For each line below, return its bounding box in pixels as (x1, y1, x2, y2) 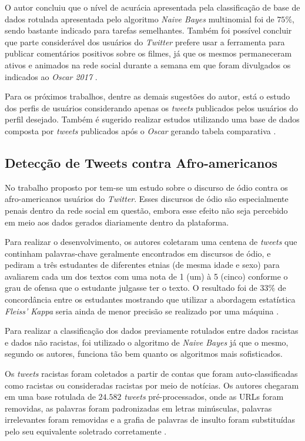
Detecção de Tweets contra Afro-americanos (5, 153, 277, 171)
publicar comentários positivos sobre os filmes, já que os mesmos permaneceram (5, 47, 292, 59)
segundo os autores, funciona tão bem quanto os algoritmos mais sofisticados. (5, 347, 283, 360)
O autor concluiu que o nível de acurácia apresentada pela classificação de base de (5, 1, 300, 13)
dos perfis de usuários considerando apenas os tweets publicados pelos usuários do (5, 101, 299, 114)
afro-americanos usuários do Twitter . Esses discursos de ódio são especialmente (5, 193, 289, 205)
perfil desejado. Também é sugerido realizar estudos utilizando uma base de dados (5, 113, 300, 125)
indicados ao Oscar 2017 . (5, 70, 98, 82)
